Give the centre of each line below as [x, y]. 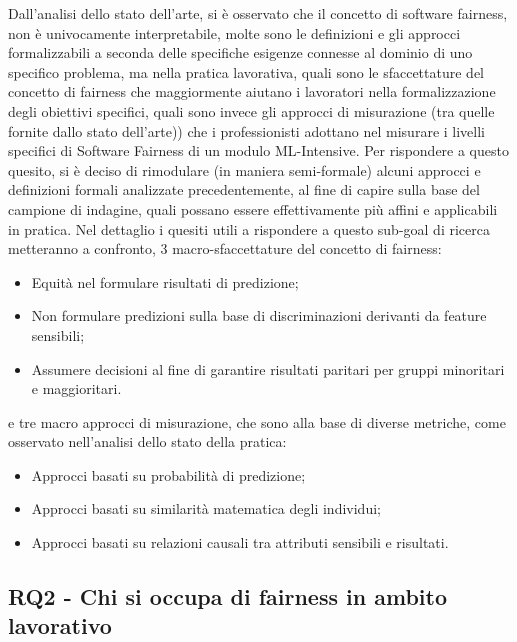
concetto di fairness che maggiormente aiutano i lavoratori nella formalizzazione [252, 91]
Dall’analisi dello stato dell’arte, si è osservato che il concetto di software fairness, [258, 13]
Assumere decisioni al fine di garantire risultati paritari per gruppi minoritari [268, 368]
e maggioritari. [76, 388]
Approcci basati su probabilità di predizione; [168, 474]
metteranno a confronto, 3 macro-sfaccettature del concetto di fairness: [225, 248]
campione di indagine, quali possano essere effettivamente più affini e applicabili [253, 208]
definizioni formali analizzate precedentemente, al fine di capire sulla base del [244, 189]
